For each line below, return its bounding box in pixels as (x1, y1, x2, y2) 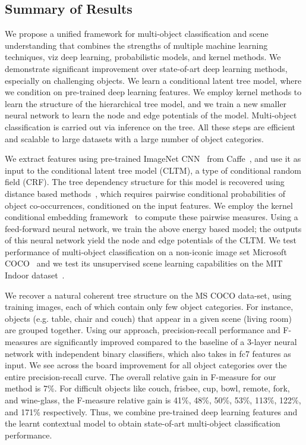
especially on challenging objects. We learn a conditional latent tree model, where (5, 74, 302, 86)
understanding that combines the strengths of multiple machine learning (5, 39, 268, 51)
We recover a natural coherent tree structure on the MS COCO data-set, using (5, 289, 292, 301)
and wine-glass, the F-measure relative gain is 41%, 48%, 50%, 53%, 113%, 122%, (5, 394, 301, 406)
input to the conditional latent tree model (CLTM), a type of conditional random (5, 164, 301, 176)
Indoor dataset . (5, 269, 65, 281)
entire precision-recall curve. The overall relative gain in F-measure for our (5, 370, 276, 383)
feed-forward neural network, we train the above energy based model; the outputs (5, 222, 302, 234)
